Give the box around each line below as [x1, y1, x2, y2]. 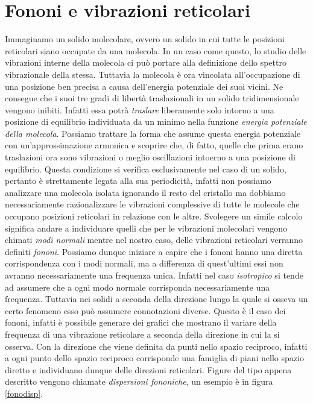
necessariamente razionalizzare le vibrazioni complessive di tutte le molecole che [5, 198, 300, 210]
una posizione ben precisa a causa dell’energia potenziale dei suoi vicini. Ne [5, 80, 283, 92]
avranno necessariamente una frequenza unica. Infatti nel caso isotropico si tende [5, 269, 303, 281]
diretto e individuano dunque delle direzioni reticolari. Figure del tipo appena [5, 363, 292, 376]
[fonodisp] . [5, 387, 43, 399]
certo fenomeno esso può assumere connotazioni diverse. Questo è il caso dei [5, 304, 286, 317]
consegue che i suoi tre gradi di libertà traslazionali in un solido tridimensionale [5, 92, 299, 104]
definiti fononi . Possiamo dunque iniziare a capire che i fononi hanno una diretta [5, 245, 303, 257]
